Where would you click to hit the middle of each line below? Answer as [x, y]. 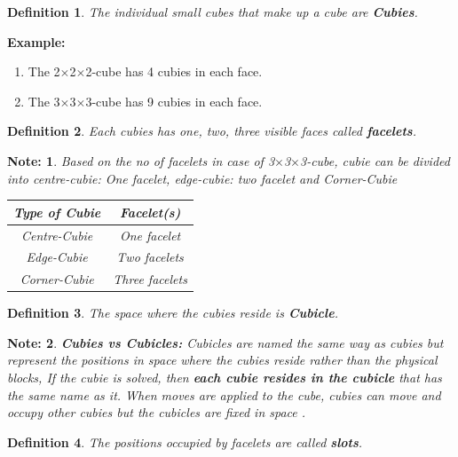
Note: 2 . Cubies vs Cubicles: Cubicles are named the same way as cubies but [225, 342]
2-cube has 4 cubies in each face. [174, 71]
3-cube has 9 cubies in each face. [174, 101]
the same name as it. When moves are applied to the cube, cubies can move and [224, 394]
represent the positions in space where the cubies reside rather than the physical [222, 360]
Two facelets [150, 257]
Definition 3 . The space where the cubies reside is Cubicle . [173, 313]
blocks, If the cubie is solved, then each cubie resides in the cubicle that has [225, 378]
